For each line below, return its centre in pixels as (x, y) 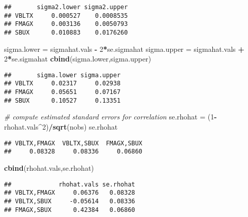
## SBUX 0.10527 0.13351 (63, 100)
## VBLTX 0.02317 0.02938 (63, 84)
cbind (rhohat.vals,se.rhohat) (49, 167)
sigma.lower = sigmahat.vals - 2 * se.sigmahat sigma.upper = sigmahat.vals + (124, 49)
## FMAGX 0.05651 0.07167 (63, 92)
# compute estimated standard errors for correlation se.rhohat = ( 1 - (111, 117)
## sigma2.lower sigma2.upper (66, 7)
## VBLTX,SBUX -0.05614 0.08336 (70, 201)
